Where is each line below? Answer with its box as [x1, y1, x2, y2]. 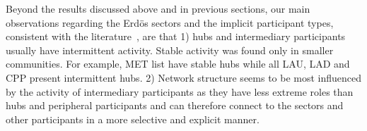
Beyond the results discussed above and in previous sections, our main [6, 1, 310, 15]
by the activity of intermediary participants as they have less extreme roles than [6, 84, 354, 99]
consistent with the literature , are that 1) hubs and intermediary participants [6, 29, 346, 44]
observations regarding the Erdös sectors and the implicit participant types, [6, 15, 334, 30]
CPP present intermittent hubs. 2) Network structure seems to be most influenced [6, 70, 362, 85]
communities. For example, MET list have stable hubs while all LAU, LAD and [6, 56, 350, 71]
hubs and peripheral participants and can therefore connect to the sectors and [6, 98, 344, 113]
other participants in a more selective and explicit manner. [6, 111, 260, 126]
